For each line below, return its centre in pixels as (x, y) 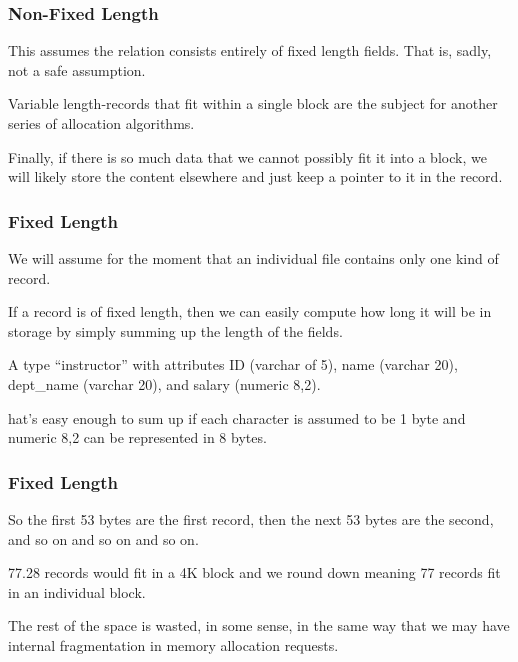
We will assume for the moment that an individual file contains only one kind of (253, 258)
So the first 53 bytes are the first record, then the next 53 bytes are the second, (251, 518)
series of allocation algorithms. (101, 123)
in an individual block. (77, 591)
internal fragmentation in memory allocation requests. (173, 644)
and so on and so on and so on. (103, 538)
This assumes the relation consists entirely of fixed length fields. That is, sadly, (250, 50)
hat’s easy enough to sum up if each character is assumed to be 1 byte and (237, 417)
